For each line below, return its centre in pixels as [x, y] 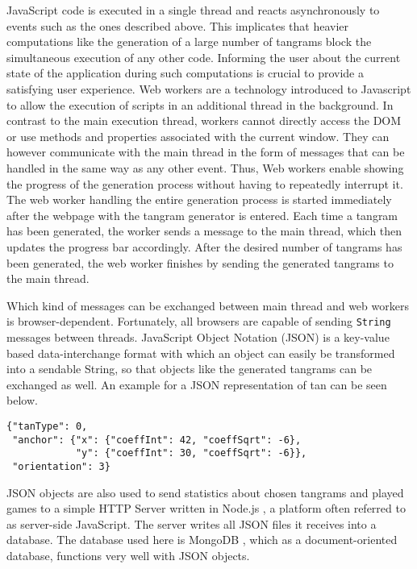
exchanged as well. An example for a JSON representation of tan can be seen [197, 384]
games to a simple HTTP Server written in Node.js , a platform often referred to [206, 508]
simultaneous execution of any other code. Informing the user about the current [204, 57]
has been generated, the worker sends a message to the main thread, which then [204, 231]
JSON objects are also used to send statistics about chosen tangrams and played [205, 492]
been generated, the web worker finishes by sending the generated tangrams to [200, 262]
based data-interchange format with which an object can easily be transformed [201, 353]
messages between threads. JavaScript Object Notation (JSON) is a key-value [198, 336]
